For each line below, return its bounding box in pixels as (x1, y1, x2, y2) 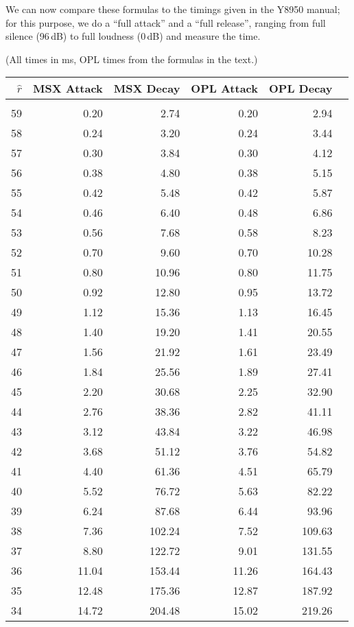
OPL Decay (268, 80, 333, 97)
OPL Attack (191, 80, 258, 97)
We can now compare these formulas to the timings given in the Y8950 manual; (5, 2, 340, 16)
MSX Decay (113, 80, 180, 97)
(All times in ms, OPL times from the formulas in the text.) (5, 51, 258, 66)
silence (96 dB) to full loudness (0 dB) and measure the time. (5, 29, 261, 43)
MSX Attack (33, 80, 103, 97)
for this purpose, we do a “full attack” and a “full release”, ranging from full (5, 15, 326, 29)
